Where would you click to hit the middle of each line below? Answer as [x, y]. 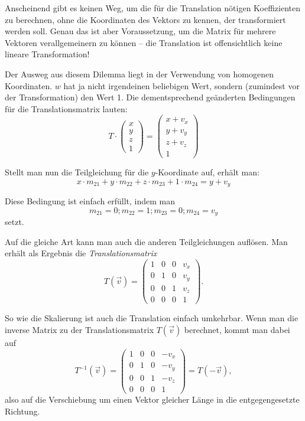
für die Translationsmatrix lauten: [66, 108]
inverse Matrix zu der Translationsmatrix [80, 329]
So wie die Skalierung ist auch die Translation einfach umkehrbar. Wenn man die [152, 318]
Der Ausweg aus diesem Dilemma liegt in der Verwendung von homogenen [139, 74]
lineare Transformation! [47, 54]
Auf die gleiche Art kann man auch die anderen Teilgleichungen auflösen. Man [146, 241]
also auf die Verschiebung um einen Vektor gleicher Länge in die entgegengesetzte [152, 399]
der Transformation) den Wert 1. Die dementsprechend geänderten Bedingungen [150, 97]
